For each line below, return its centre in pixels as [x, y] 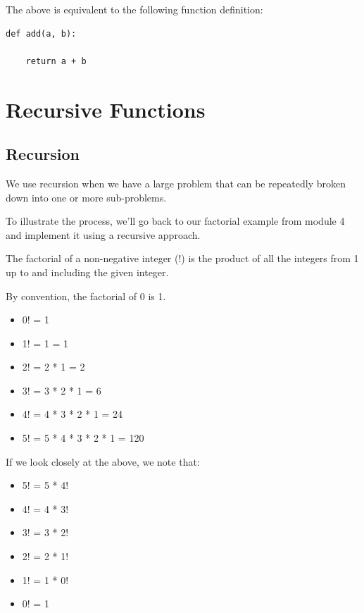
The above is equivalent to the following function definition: [134, 9]
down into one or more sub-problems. [86, 197]
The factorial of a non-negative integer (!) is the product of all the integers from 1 [182, 258]
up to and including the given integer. [87, 272]
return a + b [56, 61]
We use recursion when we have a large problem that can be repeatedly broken [176, 183]
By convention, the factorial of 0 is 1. [86, 296]
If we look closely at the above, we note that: [103, 461]
